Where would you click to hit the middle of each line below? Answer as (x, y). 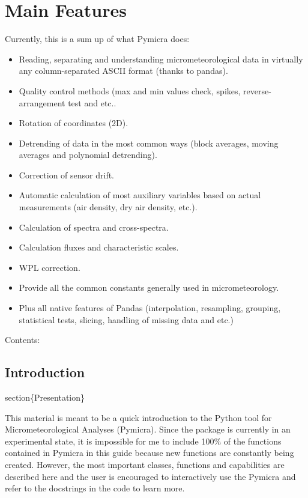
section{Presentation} (45, 397)
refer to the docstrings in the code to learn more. (95, 488)
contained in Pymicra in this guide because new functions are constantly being (149, 453)
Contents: (23, 340)
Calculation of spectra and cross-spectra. (94, 227)
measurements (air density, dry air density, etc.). (108, 207)
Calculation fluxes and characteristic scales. (99, 247)
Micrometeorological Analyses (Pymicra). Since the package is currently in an (148, 429)
